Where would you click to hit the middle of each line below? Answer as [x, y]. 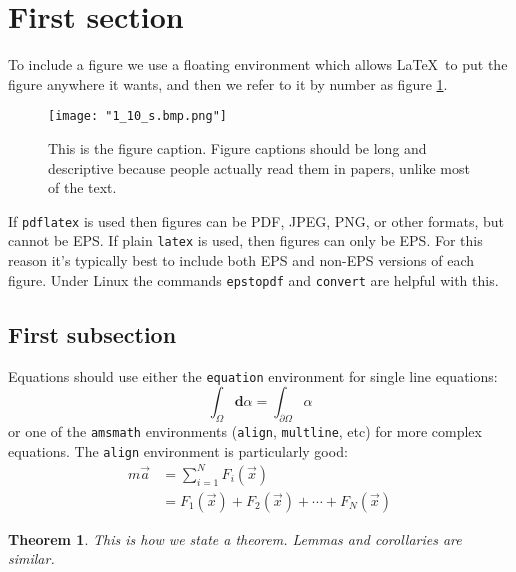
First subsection [92, 333]
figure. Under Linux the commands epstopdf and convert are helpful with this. [253, 279]
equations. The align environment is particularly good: [178, 450]
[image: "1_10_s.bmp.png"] [137, 116]
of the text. [82, 187]
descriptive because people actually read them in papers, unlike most [259, 167]
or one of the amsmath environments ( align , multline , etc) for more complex [245, 430]
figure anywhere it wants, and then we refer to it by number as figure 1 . [228, 83]
